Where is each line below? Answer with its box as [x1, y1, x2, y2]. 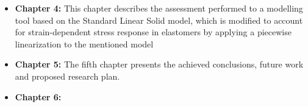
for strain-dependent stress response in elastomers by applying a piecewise [15, 26, 292, 38]
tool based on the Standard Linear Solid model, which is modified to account [15, 13, 303, 26]
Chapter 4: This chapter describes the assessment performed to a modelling [15, 2, 303, 14]
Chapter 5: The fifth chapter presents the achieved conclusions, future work [15, 58, 304, 71]
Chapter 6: [15, 90, 62, 103]
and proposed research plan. [15, 69, 120, 82]
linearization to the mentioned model [15, 37, 154, 50]
